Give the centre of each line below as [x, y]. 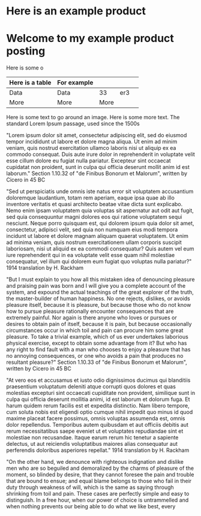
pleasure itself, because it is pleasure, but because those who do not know [99, 305]
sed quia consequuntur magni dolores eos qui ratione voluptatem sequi [94, 217]
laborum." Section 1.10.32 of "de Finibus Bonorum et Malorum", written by [97, 173]
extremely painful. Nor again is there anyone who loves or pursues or [91, 318]
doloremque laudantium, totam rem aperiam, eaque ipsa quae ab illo [91, 198]
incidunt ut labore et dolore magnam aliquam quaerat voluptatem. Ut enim [97, 236]
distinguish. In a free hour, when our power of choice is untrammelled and [97, 500]
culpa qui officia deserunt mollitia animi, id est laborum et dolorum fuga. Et [98, 399]
